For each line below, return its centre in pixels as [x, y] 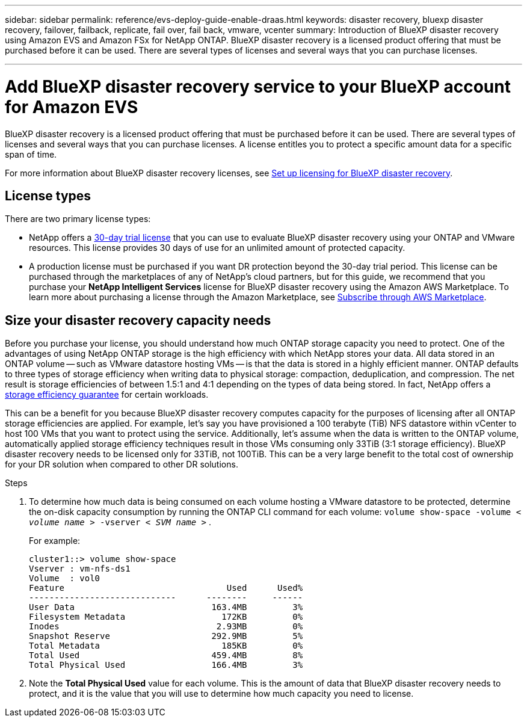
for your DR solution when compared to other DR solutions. [122, 464]
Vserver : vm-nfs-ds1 [80, 569]
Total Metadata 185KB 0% [166, 646]
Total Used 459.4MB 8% [166, 656]
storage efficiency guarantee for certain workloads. [107, 395]
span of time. [31, 154]
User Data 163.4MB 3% [166, 607]
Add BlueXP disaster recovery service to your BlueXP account [258, 86]
